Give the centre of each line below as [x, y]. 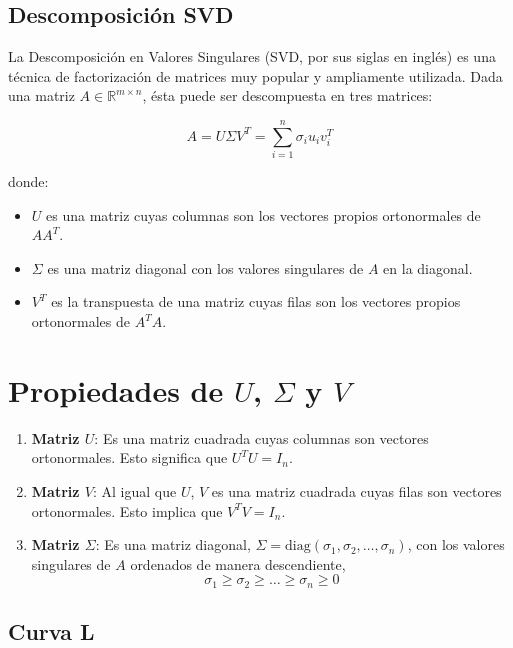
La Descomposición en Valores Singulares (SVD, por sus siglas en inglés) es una [252, 56]
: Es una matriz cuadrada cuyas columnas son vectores [261, 437]
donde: [28, 181]
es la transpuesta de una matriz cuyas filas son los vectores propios [256, 301]
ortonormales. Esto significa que [129, 457]
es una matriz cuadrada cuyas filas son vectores [356, 490]
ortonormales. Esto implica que [127, 510]
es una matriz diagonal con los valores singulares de [205, 267]
